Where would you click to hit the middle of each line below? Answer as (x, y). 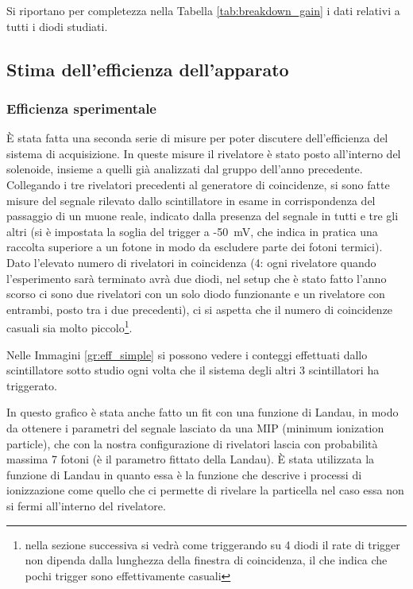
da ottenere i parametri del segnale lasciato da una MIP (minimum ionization (195, 427)
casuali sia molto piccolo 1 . (69, 326)
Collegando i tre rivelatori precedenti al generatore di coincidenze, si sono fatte (198, 184)
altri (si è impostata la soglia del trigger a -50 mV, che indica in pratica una (192, 231)
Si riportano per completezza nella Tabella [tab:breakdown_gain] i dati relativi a (203, 10)
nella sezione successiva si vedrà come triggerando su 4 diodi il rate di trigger (212, 544)
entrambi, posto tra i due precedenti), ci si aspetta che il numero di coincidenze (200, 309)
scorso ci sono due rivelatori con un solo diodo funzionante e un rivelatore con (196, 294)
